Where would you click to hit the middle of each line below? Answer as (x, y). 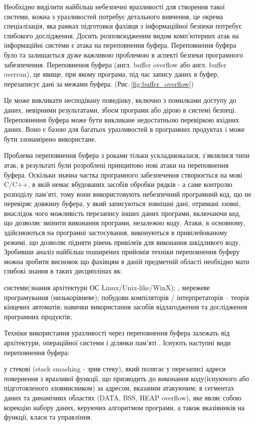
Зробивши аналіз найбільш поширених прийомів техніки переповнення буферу (122, 252)
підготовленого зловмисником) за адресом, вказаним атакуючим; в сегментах (119, 388)
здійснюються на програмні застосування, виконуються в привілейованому (116, 232)
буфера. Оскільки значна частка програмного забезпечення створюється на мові (123, 174)
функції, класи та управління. (48, 417)
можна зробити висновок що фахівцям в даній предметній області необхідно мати (127, 261)
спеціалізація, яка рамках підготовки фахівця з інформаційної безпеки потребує (123, 26)
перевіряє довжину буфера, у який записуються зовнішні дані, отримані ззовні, (122, 203)
